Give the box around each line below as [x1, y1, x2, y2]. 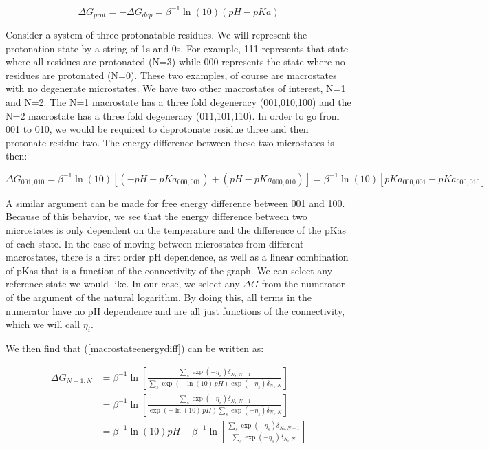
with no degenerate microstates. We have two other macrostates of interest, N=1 [6, 81, 346, 96]
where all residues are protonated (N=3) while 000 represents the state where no [6, 54, 345, 69]
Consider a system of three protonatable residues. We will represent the [6, 27, 307, 41]
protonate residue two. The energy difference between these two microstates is [6, 135, 334, 149]
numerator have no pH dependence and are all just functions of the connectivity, [6, 303, 345, 318]
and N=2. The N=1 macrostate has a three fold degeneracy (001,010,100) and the [6, 94, 351, 109]
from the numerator [261, 276, 345, 291]
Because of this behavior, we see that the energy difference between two [6, 209, 307, 223]
